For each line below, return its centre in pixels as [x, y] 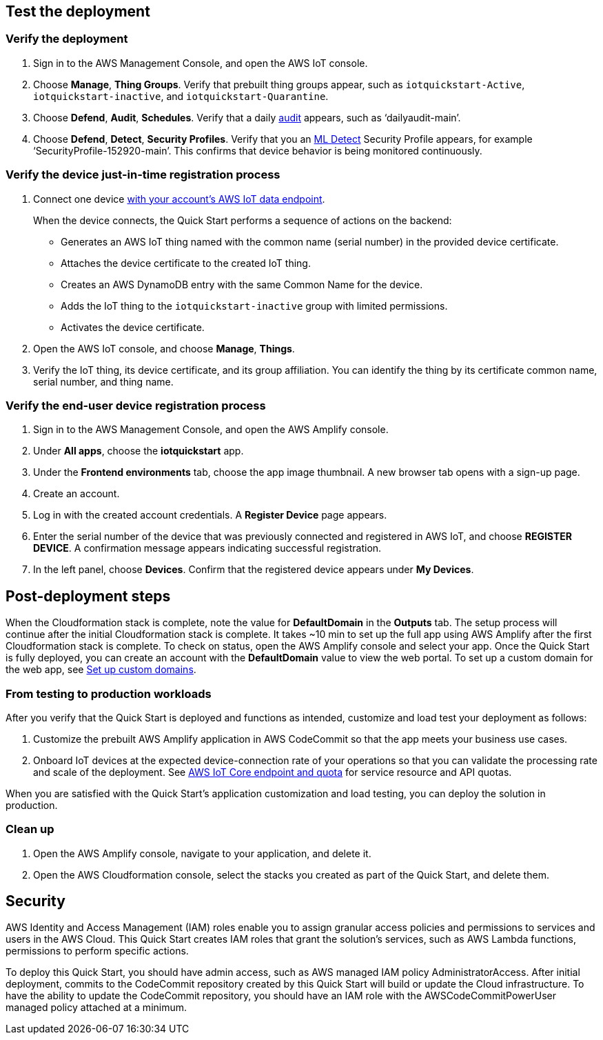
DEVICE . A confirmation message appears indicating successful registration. [207, 548]
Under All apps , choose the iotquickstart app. [139, 451]
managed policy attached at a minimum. [96, 1008]
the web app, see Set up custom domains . [101, 670]
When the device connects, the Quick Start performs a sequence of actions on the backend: [243, 220]
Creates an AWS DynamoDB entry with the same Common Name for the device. [242, 284]
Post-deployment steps [88, 596]
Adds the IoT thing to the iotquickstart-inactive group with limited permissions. [254, 306]
